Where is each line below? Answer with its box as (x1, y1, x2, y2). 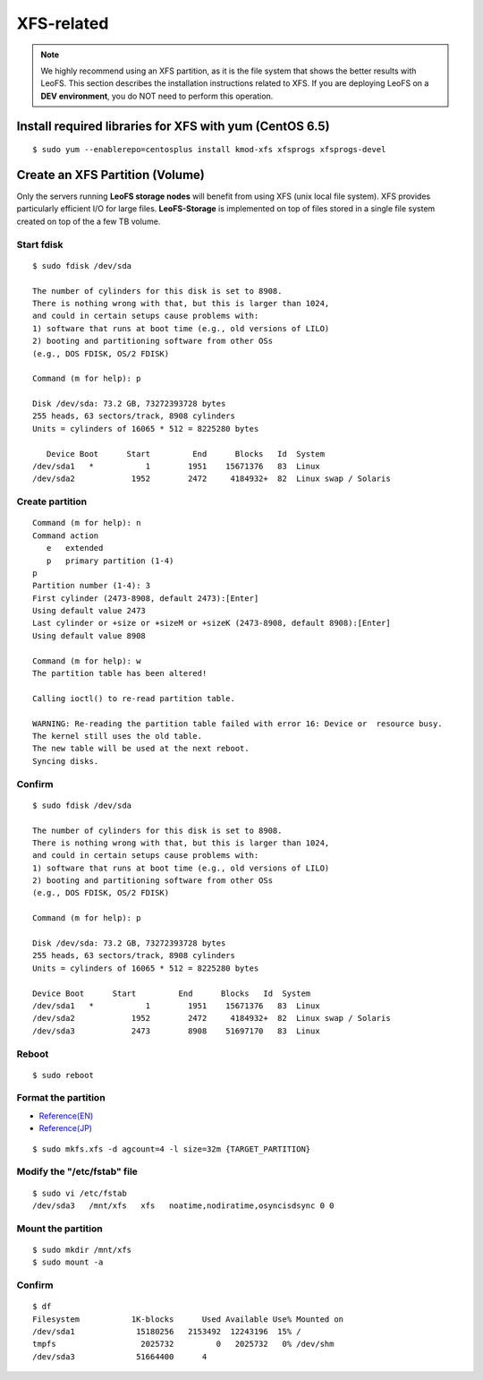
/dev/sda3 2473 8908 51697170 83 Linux (32, 1025, 321, 1036)
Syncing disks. (32, 756, 99, 766)
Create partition (16, 495, 88, 508)
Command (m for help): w (32, 656, 141, 666)
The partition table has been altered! (32, 668, 208, 679)
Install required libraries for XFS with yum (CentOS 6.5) (16, 118, 330, 133)
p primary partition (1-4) (46, 555, 174, 566)
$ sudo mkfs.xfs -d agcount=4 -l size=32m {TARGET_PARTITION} (32, 1144, 311, 1154)
